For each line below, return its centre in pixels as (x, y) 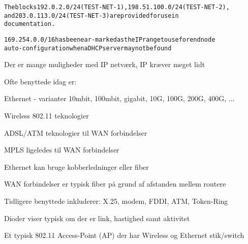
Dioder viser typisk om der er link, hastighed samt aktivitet (97, 218)
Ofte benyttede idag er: (40, 81)
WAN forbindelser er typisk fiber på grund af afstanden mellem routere (115, 184)
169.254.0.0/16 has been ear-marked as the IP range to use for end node (110, 39)
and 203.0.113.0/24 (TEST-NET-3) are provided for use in (91, 16)
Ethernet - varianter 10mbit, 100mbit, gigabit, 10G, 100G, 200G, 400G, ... (119, 98)
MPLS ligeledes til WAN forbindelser (62, 150)
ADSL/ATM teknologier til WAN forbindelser (76, 132)
